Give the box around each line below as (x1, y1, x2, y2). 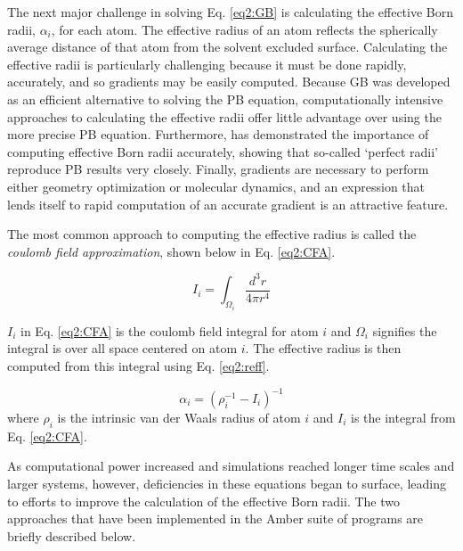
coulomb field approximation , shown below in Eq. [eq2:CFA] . (7, 242, 336, 260)
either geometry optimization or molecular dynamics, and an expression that (7, 177, 426, 195)
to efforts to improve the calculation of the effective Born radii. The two (7, 491, 400, 510)
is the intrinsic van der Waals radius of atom (57, 408, 301, 426)
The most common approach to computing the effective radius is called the (7, 225, 417, 243)
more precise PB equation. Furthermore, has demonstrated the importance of (7, 125, 429, 144)
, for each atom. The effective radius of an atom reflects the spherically (51, 20, 438, 38)
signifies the (372, 321, 437, 340)
